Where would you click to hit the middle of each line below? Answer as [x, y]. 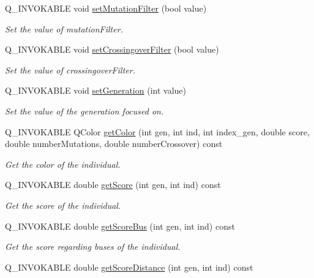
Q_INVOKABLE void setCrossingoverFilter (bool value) [112, 49]
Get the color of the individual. [63, 164]
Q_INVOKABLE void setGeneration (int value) [95, 90]
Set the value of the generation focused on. [84, 111]
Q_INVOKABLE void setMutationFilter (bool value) [106, 8]
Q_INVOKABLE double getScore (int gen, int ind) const [113, 185]
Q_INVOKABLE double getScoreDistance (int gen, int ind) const [129, 267]
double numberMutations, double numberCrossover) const [114, 144]
